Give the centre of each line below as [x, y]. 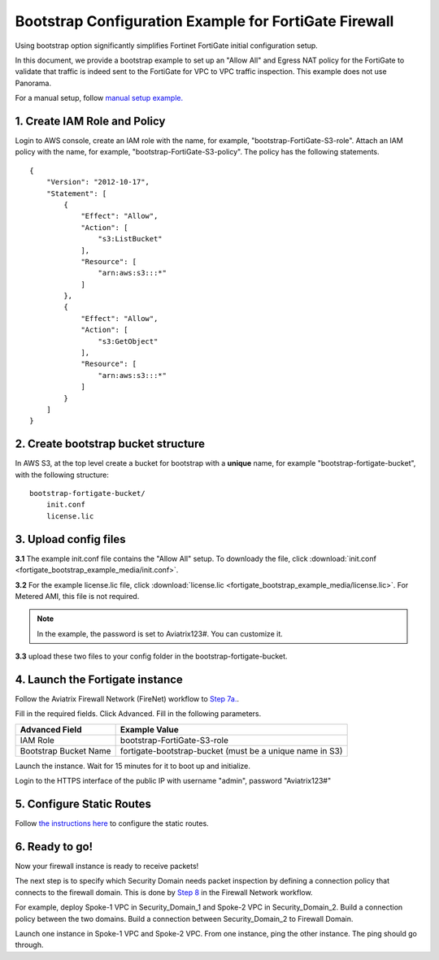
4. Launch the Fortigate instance [99, 679]
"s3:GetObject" [128, 341]
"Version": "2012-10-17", [98, 182]
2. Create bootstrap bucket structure [110, 444]
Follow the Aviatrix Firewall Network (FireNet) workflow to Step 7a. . [127, 699]
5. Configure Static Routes [83, 804]
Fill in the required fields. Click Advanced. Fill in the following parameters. [138, 714]
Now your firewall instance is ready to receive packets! [107, 866]
